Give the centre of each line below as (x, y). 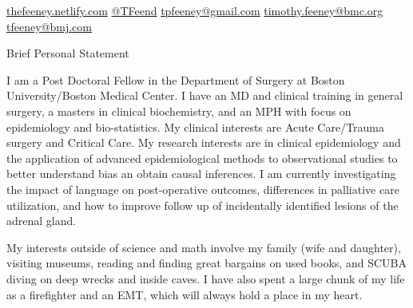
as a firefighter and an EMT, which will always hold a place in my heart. (185, 294)
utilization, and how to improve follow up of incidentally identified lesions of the (203, 205)
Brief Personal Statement (68, 53)
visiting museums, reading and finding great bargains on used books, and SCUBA (206, 263)
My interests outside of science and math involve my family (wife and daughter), (204, 247)
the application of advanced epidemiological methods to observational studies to (202, 158)
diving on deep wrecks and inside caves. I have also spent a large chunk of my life (206, 278)
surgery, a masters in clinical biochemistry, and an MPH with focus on (179, 111)
